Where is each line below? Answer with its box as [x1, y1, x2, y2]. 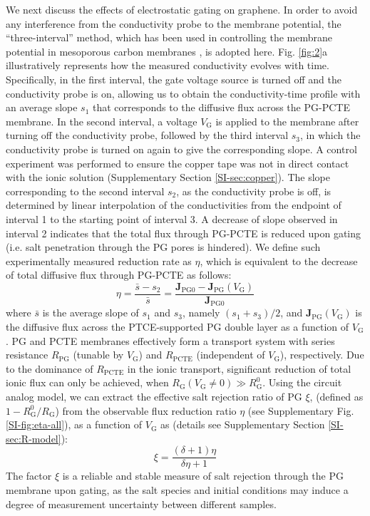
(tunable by [73, 347, 124, 362]
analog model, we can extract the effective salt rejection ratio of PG [6, 388, 302, 403]
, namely [182, 305, 220, 320]
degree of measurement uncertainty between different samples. [6, 496, 277, 511]
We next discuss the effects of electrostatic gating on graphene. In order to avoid [6, 2, 358, 16]
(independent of [196, 347, 265, 362]
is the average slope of [42, 305, 139, 320]
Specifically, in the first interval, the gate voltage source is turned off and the [6, 71, 341, 86]
